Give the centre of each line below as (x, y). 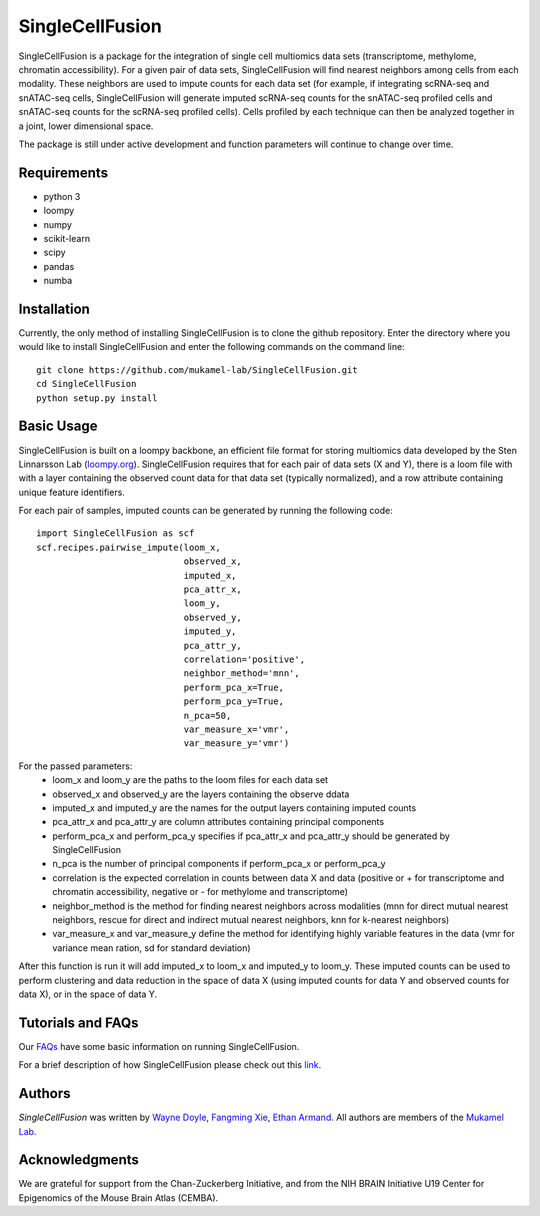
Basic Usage (58, 426)
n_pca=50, (207, 715)
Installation (54, 308)
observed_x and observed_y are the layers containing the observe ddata (201, 794)
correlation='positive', (244, 659)
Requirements (63, 172)
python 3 (62, 196)
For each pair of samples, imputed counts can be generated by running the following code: (206, 511)
